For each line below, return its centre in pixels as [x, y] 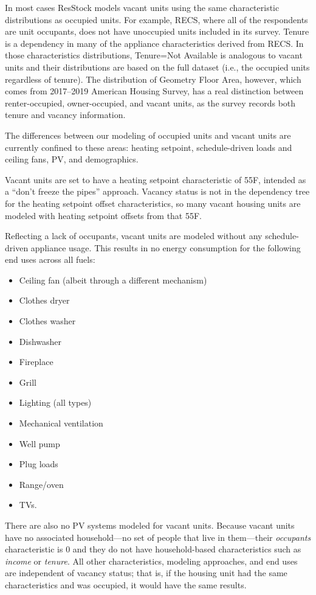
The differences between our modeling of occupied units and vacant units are [148, 135]
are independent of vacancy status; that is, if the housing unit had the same [146, 573]
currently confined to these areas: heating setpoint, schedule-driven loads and [149, 147]
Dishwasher [40, 341]
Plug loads [39, 464]
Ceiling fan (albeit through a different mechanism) [113, 280]
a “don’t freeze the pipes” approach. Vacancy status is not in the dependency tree [157, 191]
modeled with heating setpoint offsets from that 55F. [104, 215]
